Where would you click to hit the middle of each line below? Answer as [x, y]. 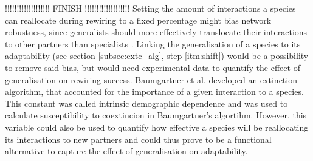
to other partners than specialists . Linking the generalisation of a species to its [153, 43]
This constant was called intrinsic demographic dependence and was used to [146, 103]
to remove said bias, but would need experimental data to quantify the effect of [153, 67]
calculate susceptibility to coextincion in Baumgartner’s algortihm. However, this [156, 115]
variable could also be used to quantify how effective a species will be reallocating [157, 127]
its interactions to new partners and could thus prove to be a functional [138, 139]
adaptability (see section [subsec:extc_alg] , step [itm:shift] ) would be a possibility [157, 56]
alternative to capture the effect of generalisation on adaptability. [126, 151]
